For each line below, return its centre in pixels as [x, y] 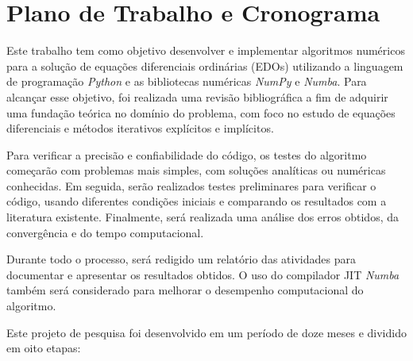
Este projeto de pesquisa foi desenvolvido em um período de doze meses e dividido [206, 332]
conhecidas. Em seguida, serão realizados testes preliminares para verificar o [191, 185]
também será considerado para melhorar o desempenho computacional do [185, 290]
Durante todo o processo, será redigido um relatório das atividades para [181, 259]
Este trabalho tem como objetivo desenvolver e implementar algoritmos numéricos [206, 50]
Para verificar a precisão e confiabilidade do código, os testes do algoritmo [187, 154]
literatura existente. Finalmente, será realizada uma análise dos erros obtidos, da [203, 217]
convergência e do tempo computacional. [105, 232]
